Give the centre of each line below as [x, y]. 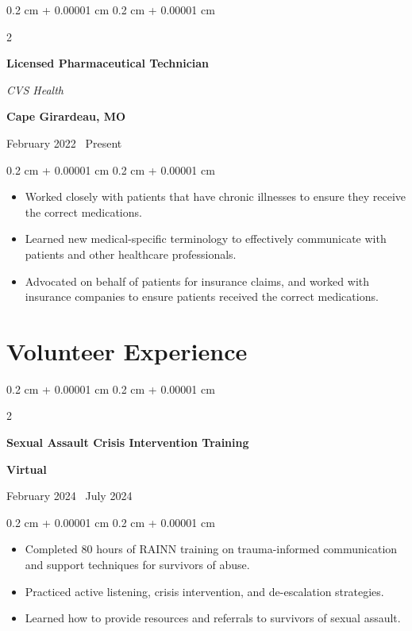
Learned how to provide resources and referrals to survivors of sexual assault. [213, 618]
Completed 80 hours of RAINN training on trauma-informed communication [211, 549]
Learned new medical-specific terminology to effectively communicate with [206, 239]
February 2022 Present [64, 142]
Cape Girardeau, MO [66, 116]
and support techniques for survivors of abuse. [137, 564]
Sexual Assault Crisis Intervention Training [128, 442]
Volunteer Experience [127, 350]
